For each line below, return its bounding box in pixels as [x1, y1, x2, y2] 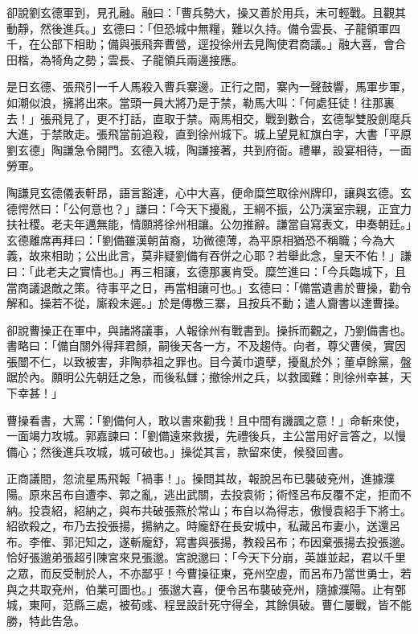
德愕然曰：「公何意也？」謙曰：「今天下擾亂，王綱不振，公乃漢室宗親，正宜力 [6, 200, 412, 216]
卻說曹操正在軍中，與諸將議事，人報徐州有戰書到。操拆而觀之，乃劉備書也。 [6, 321, 412, 338]
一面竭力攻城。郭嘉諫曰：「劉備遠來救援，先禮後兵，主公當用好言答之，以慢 [6, 427, 406, 444]
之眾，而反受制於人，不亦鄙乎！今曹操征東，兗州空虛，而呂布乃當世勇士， [6, 565, 400, 581]
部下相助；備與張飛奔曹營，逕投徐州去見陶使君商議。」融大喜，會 [51, 35, 395, 52]
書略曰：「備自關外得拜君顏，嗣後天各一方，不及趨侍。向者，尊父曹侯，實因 [6, 337, 406, 354]
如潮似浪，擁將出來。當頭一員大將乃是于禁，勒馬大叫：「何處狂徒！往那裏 [6, 93, 395, 110]
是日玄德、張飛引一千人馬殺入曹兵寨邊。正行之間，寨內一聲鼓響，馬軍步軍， [6, 78, 412, 95]
